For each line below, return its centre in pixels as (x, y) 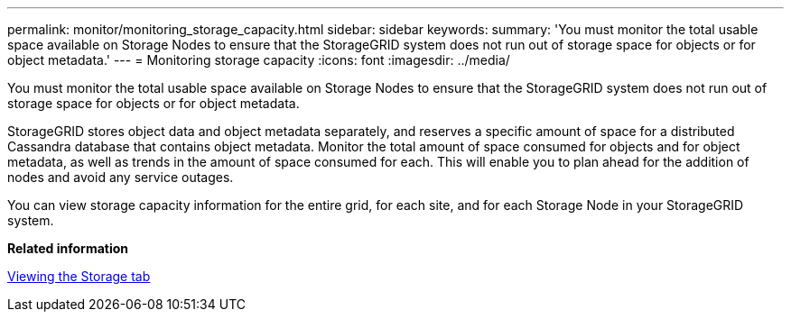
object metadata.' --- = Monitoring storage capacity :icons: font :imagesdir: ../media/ (259, 60)
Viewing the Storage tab (79, 276)
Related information (68, 248)
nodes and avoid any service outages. (121, 177)
